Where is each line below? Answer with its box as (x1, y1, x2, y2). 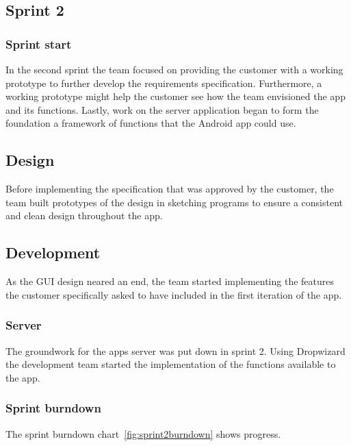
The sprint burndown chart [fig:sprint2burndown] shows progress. (5, 426, 281, 441)
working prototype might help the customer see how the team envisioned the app (5, 89, 346, 103)
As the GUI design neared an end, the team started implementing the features (5, 274, 334, 288)
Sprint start (5, 35, 72, 52)
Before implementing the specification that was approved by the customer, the (5, 182, 334, 196)
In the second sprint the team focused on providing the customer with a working (5, 62, 343, 76)
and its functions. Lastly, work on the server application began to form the (5, 102, 319, 116)
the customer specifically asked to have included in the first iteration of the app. (5, 287, 342, 301)
